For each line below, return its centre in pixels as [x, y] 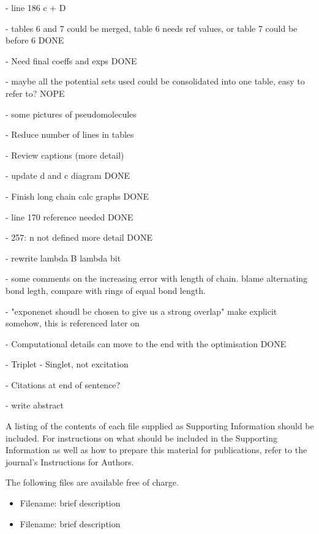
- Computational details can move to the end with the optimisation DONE [146, 343]
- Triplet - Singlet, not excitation [67, 364]
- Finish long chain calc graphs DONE [77, 196]
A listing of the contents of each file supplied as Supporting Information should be [160, 426]
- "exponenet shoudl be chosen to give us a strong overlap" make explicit [141, 311]
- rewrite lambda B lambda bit [63, 258]
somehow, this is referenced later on [73, 323]
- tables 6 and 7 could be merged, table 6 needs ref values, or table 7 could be [152, 28]
